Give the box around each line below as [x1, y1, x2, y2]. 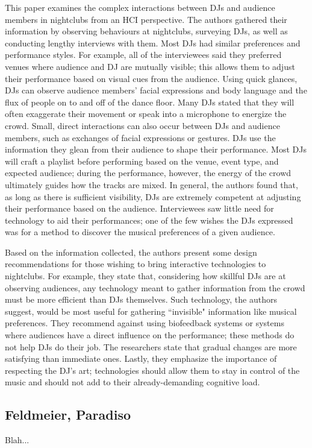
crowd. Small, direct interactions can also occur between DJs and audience [5, 119, 280, 131]
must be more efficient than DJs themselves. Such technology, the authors [5, 293, 277, 306]
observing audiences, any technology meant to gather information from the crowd [5, 281, 305, 294]
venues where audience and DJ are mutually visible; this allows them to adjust [5, 60, 295, 72]
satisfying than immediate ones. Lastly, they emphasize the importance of [5, 352, 277, 365]
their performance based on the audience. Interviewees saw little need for [5, 202, 274, 215]
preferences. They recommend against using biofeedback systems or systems [5, 317, 284, 329]
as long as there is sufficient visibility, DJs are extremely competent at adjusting [5, 190, 301, 203]
